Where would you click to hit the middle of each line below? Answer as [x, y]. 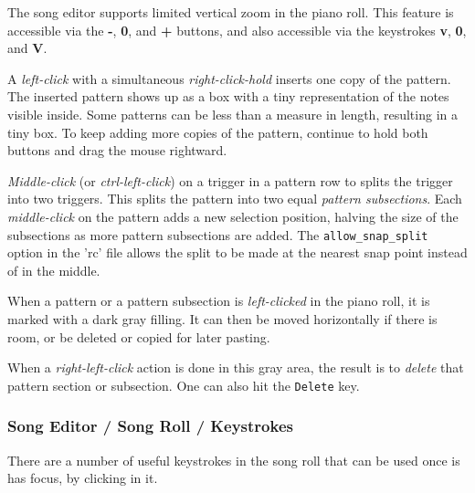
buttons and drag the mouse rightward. [117, 150]
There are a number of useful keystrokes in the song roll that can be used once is [234, 460]
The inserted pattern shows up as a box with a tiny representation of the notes [228, 96]
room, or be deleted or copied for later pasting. [139, 336]
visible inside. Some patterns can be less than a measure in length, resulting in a [232, 114]
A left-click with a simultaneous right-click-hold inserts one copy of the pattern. [229, 78]
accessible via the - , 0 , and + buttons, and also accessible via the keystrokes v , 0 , [237, 30]
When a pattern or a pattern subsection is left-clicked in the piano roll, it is [219, 301]
